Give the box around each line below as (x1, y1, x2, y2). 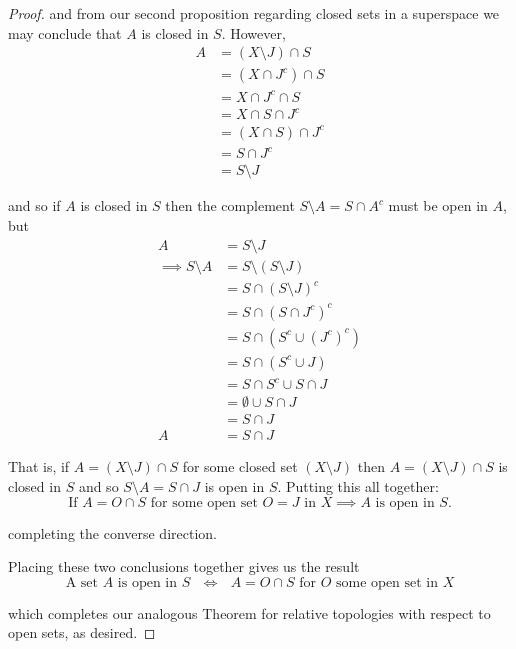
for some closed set (182, 456, 298, 477)
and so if (8, 195, 61, 216)
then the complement (165, 195, 295, 216)
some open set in (336, 575, 439, 590)
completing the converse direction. (8, 522, 217, 543)
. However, (221, 22, 286, 43)
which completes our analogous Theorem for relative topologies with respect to (8, 602, 491, 623)
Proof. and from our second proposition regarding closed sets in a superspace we (8, 3, 500, 23)
